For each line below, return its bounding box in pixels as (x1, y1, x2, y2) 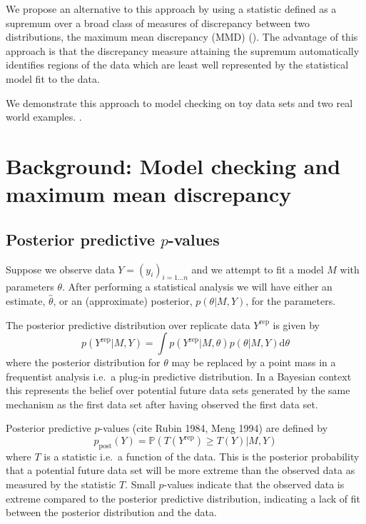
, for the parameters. (245, 293, 336, 308)
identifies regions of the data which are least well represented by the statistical (6, 57, 349, 72)
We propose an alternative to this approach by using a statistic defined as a (6, 1, 337, 16)
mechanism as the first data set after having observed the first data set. (6, 396, 318, 411)
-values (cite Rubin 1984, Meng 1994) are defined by (99, 420, 328, 435)
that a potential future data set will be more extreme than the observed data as (6, 463, 355, 478)
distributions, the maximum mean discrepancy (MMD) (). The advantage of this (6, 29, 358, 44)
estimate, (6, 293, 46, 308)
